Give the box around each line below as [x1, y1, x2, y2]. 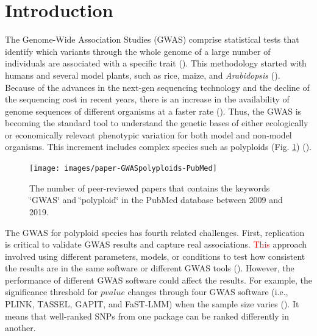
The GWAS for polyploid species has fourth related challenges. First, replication [5, 226, 305, 238]
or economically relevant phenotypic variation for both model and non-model [5, 128, 292, 141]
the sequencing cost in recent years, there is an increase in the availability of [5, 93, 290, 105]
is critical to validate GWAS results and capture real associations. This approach [5, 238, 307, 251]
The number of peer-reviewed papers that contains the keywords [29, 181, 270, 194]
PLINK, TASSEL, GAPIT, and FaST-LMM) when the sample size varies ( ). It [5, 298, 299, 310]
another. [5, 321, 36, 334]
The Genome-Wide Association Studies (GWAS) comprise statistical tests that [5, 33, 299, 46]
